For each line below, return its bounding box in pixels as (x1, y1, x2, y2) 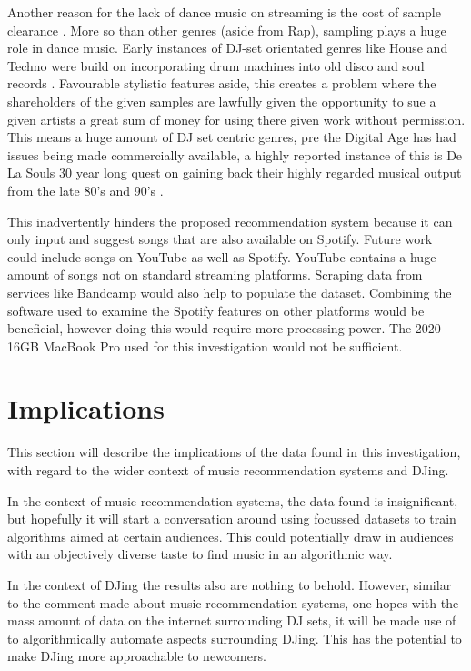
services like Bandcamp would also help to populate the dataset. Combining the (7, 282, 452, 301)
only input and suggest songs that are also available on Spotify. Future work (7, 229, 433, 249)
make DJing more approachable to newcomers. (7, 646, 266, 666)
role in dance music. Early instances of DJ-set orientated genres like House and (7, 38, 448, 57)
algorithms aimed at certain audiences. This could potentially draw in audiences (7, 526, 454, 545)
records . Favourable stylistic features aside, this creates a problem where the (7, 74, 436, 93)
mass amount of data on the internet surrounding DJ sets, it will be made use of (7, 611, 456, 630)
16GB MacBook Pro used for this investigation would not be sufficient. (7, 336, 403, 355)
